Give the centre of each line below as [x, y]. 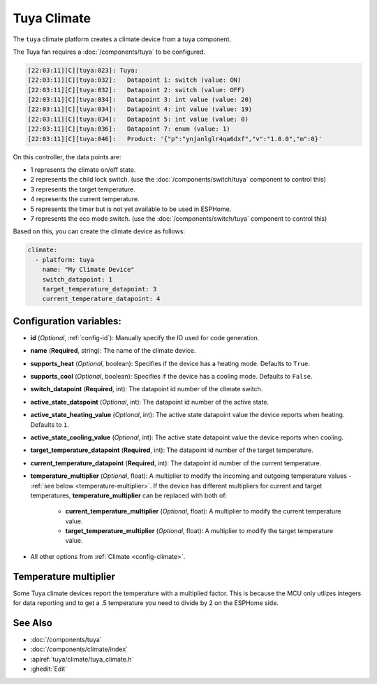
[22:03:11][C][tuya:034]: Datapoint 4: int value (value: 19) [140, 109]
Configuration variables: [67, 321]
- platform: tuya [65, 260]
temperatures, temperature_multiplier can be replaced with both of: [129, 495]
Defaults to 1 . [50, 424]
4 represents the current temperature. [85, 199]
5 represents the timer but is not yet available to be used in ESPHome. [131, 209]
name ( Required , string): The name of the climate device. [113, 351]
